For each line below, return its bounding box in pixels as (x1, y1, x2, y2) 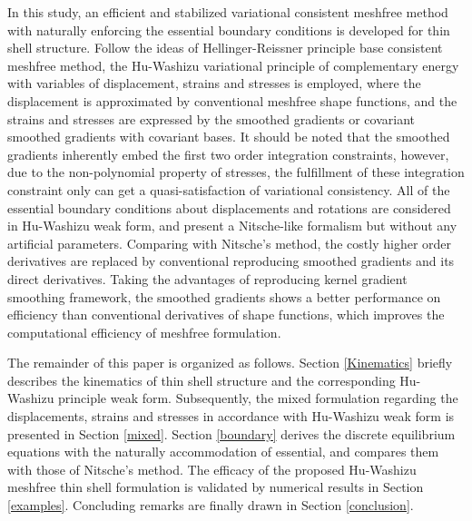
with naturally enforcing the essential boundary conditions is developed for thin (7, 20, 450, 39)
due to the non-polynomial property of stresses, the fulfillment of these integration (7, 162, 465, 182)
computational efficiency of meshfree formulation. (7, 322, 281, 341)
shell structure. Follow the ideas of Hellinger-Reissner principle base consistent (7, 38, 443, 57)
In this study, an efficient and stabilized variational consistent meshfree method (7, 3, 448, 21)
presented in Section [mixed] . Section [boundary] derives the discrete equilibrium (7, 424, 456, 443)
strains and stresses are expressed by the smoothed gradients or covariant (7, 109, 415, 128)
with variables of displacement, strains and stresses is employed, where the (7, 74, 421, 93)
